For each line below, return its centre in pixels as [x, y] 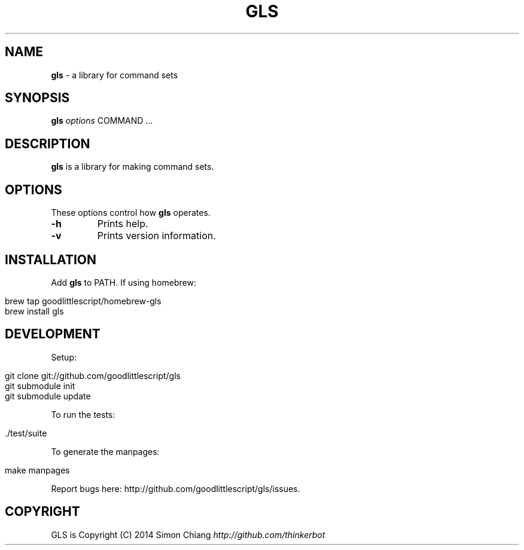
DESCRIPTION [48, 143]
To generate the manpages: [105, 451]
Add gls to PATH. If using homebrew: [124, 282]
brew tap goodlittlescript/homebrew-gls [83, 301]
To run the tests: [83, 414]
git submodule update [48, 396]
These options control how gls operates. [131, 213]
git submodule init [40, 386]
